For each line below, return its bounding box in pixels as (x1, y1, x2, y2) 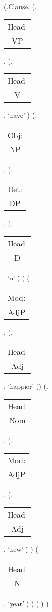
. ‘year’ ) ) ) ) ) (4, 598, 49, 608)
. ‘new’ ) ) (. (4, 543, 40, 554)
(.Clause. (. (4, 1, 37, 11)
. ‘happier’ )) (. (4, 381, 48, 391)
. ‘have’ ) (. (4, 110, 37, 120)
